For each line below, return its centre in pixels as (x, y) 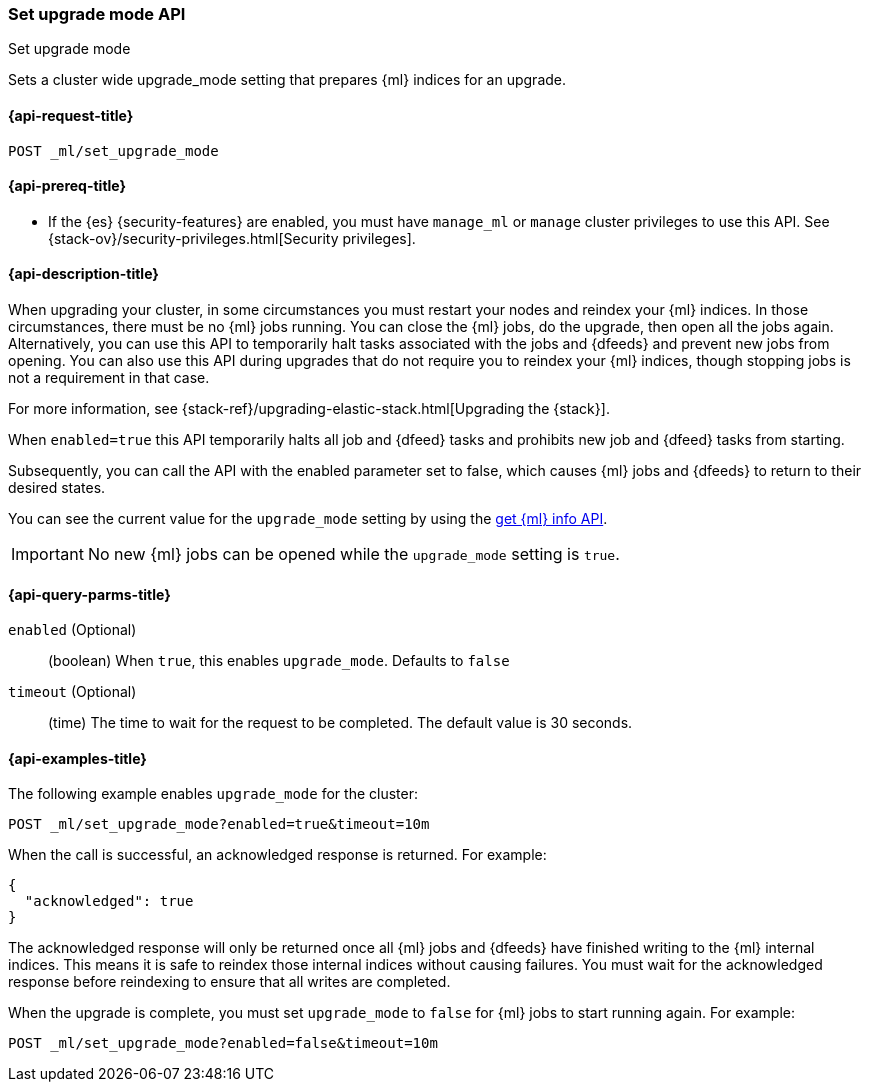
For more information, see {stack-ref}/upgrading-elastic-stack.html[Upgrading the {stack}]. (309, 409)
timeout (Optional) (72, 692)
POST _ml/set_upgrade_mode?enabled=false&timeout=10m (223, 1043)
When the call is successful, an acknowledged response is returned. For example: (277, 855)
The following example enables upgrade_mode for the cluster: (213, 794)
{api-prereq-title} (67, 186)
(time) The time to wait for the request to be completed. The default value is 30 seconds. (340, 723)
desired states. (57, 488)
